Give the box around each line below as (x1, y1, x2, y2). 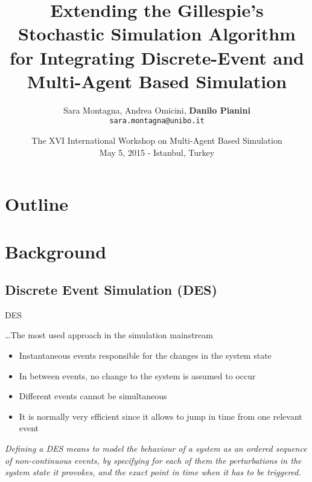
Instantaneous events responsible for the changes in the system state (19, 349, 272, 362)
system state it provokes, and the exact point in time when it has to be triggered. (5, 466, 301, 478)
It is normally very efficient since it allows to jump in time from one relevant (19, 410, 302, 422)
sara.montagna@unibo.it (109, 117, 205, 126)
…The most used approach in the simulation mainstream (5, 329, 213, 341)
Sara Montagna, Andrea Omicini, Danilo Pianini (63, 103, 250, 116)
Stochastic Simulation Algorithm (18, 21, 296, 46)
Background (5, 239, 107, 263)
